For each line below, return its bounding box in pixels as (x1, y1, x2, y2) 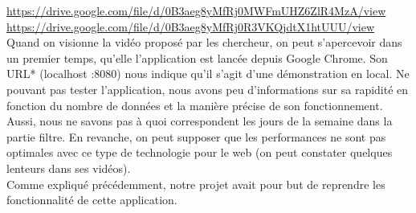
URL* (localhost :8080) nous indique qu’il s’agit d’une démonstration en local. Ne (6, 65, 410, 82)
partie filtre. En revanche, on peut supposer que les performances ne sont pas (6, 128, 386, 145)
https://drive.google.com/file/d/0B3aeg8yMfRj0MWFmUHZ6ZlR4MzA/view (6, 2, 386, 18)
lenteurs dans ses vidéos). (6, 159, 131, 176)
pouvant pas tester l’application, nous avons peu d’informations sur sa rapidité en (6, 80, 409, 97)
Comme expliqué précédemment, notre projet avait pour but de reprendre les (6, 175, 385, 192)
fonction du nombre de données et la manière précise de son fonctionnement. (6, 96, 383, 113)
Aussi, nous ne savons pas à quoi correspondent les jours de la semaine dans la (6, 113, 393, 129)
